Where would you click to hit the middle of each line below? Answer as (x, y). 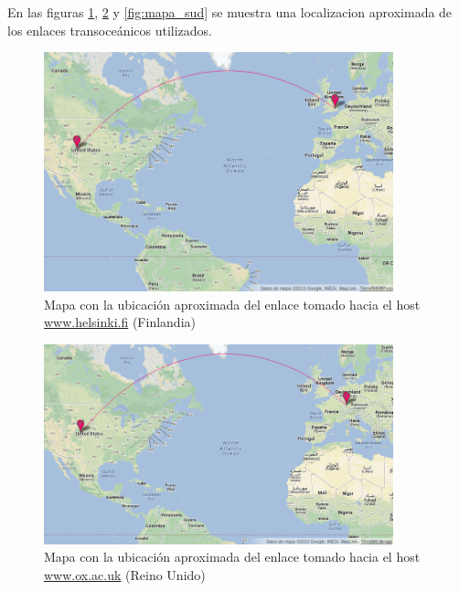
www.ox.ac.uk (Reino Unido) (125, 574)
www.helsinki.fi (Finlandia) (120, 322)
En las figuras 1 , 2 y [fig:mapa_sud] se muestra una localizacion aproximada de (230, 12)
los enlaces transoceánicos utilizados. (110, 30)
